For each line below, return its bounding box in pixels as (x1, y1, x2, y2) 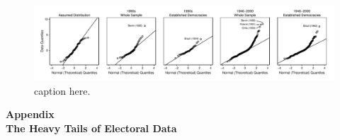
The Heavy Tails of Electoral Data (6, 120, 177, 135)
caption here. (34, 83, 91, 98)
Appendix (6, 107, 55, 122)
